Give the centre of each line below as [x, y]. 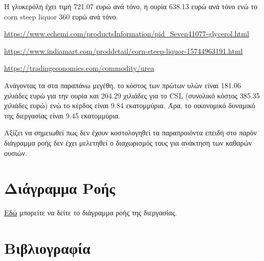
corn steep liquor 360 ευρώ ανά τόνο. [61, 16]
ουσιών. [16, 153]
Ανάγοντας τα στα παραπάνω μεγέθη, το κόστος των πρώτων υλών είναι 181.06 [123, 85]
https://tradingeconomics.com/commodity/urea [79, 68]
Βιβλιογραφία [47, 248]
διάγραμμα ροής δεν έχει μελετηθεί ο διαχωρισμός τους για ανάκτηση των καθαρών [128, 142]
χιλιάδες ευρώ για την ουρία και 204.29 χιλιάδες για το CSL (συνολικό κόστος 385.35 [132, 95]
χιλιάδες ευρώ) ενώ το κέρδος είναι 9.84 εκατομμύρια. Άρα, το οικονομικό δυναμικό [130, 105]
